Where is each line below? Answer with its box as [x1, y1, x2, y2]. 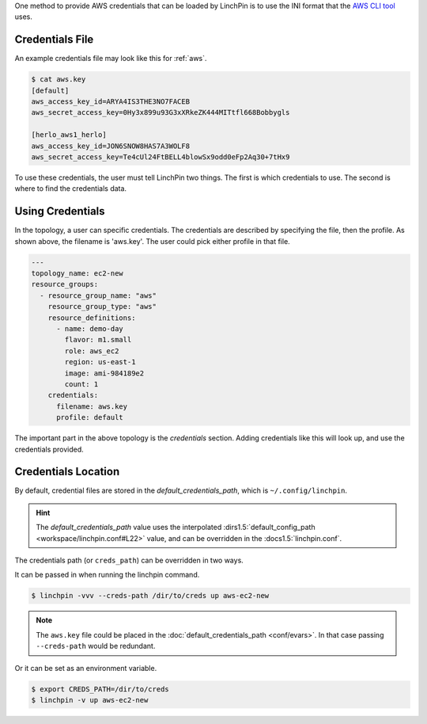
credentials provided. [14, 444, 85, 454]
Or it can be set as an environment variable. [14, 663, 157, 673]
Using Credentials [14, 204, 106, 218]
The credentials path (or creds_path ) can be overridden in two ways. [14, 555, 244, 565]
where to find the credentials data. [14, 184, 127, 193]
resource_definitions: [47, 313, 136, 322]
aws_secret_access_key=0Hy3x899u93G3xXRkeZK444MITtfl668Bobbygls [31, 108, 290, 117]
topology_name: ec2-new [31, 269, 124, 278]
